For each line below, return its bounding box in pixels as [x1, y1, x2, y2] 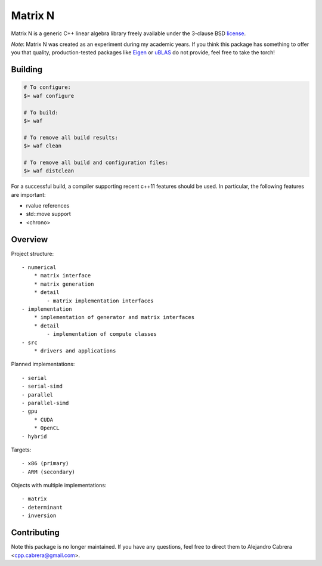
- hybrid [21, 433, 47, 440]
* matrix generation [33, 280, 94, 287]
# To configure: [23, 84, 72, 91]
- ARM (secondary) [21, 468, 76, 475]
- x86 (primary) [21, 460, 69, 467]
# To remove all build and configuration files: [23, 159, 169, 166]
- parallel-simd [21, 400, 69, 406]
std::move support [26, 211, 71, 218]
